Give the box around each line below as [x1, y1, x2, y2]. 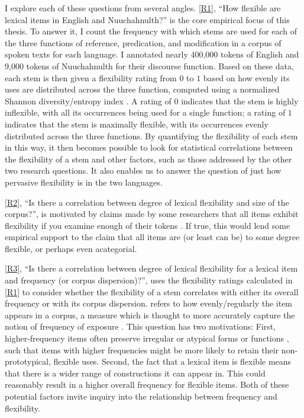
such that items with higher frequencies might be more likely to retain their [5, 343, 279, 356]
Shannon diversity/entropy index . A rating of [5, 94, 172, 107]
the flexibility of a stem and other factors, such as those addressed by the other [5, 152, 292, 165]
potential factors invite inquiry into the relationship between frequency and [5, 390, 277, 402]
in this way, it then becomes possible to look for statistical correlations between [5, 141, 293, 154]
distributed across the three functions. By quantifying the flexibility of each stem [5, 129, 298, 142]
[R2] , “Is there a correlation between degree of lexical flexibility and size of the [5, 196, 289, 208]
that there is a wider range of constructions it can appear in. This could [5, 366, 266, 379]
